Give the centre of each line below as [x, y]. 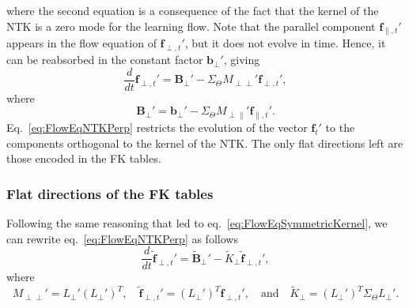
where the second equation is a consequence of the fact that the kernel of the [193, 10]
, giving [242, 60]
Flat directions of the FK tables [110, 193]
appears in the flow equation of [81, 43]
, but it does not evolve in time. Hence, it [285, 43]
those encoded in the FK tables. [84, 158]
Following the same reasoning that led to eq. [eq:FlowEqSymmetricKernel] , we [197, 223]
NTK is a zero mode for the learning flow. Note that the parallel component [191, 26]
